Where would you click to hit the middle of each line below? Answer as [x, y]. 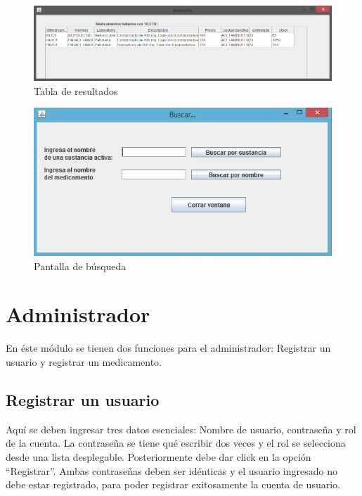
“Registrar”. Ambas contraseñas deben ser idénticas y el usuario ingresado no [172, 470]
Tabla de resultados [76, 90]
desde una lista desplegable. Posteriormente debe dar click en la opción [159, 456]
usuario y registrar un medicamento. [84, 361]
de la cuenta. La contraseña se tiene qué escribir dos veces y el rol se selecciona [176, 443]
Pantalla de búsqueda [80, 266]
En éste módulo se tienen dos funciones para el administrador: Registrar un [168, 348]
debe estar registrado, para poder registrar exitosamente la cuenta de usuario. [173, 484]
